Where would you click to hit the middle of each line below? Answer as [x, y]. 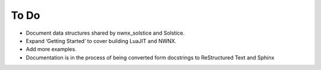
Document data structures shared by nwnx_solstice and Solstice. [105, 33]
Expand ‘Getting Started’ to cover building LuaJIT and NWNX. [101, 41]
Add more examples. [51, 49]
